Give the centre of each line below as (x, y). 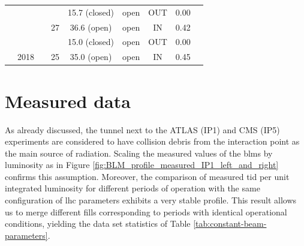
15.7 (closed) (91, 12)
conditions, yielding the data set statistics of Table (98, 223)
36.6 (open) (91, 27)
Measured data (68, 100)
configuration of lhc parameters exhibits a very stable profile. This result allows (151, 200)
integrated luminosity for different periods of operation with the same (133, 188)
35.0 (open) (91, 57)
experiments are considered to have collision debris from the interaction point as (152, 141)
